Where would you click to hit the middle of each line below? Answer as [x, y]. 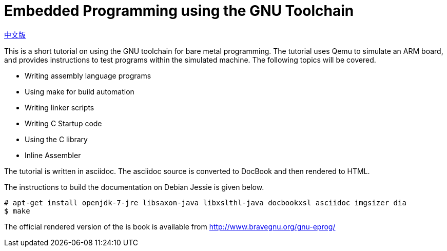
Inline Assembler [53, 155]
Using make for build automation [80, 91]
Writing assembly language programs [88, 75]
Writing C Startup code [63, 123]
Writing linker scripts [60, 107]
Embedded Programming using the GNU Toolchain [179, 11]
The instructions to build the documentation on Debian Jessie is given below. [134, 187]
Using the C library [56, 139]
